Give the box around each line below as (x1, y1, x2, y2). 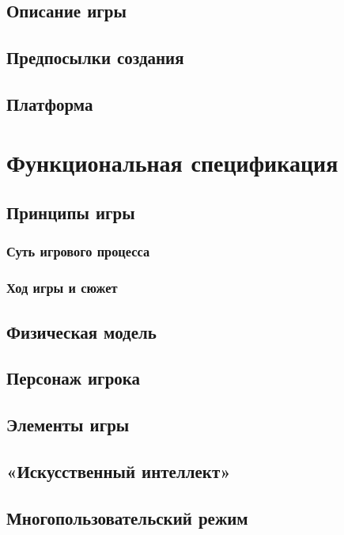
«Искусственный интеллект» (6, 458, 231, 483)
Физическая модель (6, 319, 157, 343)
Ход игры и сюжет (6, 278, 118, 298)
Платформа (6, 91, 93, 116)
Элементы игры (6, 412, 130, 437)
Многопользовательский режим (6, 505, 248, 529)
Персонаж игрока (6, 366, 141, 390)
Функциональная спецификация (6, 146, 338, 178)
